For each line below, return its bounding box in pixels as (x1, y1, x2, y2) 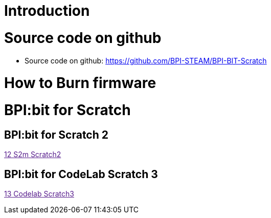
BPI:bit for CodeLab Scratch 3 (4, 167, 158, 181)
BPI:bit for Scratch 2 (4, 128, 108, 141)
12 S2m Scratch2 (4, 150, 61, 159)
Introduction (4, 2, 90, 19)
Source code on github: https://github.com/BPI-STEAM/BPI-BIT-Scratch (25, 56, 267, 65)
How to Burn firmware (4, 74, 156, 92)
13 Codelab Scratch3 (4, 189, 74, 199)
